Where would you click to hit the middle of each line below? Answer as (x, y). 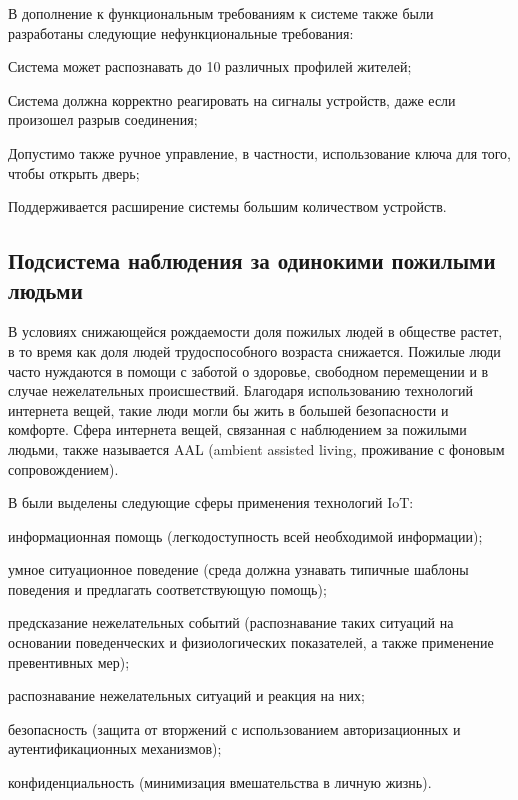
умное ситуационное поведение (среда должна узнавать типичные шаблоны (238, 569)
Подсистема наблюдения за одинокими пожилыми (252, 260)
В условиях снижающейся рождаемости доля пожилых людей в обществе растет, (255, 331)
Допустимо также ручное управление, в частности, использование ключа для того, (260, 152)
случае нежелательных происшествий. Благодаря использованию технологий (241, 390)
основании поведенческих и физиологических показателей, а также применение (251, 642)
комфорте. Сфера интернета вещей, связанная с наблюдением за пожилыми (237, 429)
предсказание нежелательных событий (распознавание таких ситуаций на (231, 622)
